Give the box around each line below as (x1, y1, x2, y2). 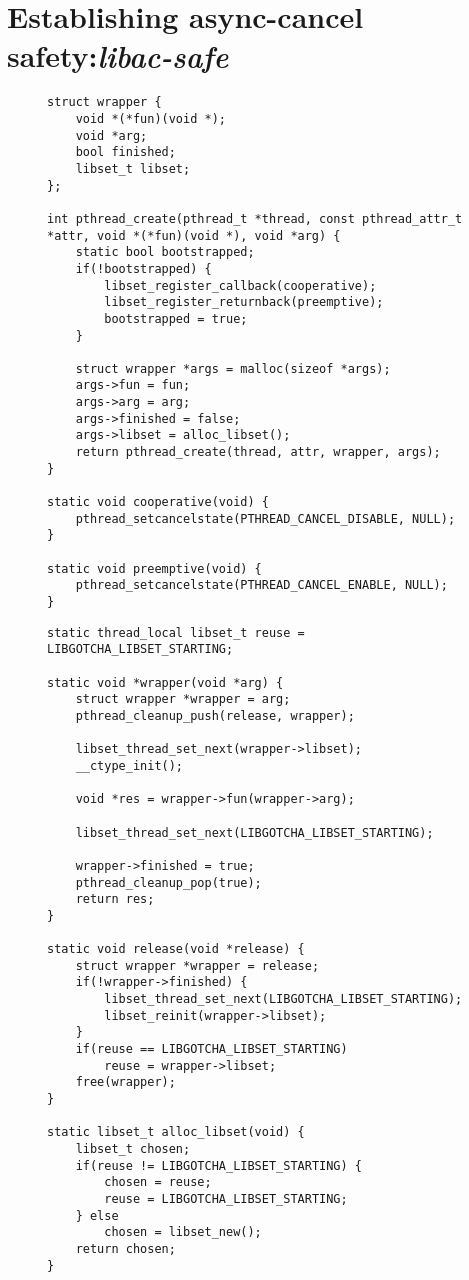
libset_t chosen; (75, 1142, 191, 1156)
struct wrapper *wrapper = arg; (75, 692, 291, 707)
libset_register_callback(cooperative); (104, 278, 377, 293)
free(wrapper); (75, 1075, 176, 1090)
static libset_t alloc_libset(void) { (47, 1125, 305, 1140)
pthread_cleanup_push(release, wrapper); (75, 708, 355, 723)
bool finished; (75, 145, 176, 160)
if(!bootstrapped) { (75, 261, 212, 276)
